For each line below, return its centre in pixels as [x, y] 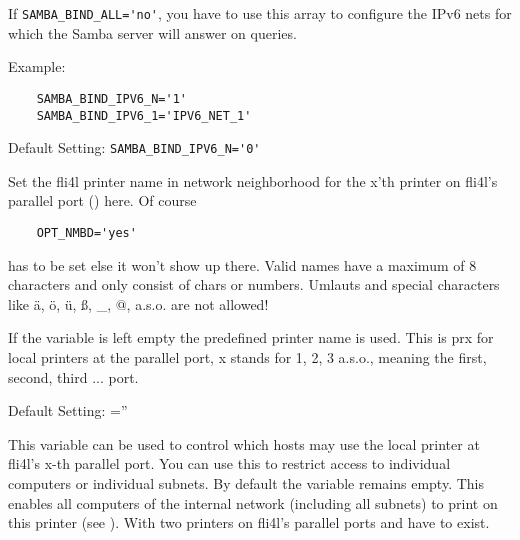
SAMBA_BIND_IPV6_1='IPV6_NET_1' [144, 115]
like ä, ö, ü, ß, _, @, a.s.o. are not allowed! [138, 303]
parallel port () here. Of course [102, 200]
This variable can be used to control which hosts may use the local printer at [244, 443]
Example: [37, 66]
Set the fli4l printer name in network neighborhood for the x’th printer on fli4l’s [253, 180]
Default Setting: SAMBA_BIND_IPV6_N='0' [134, 147]
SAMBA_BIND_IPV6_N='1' [111, 98]
